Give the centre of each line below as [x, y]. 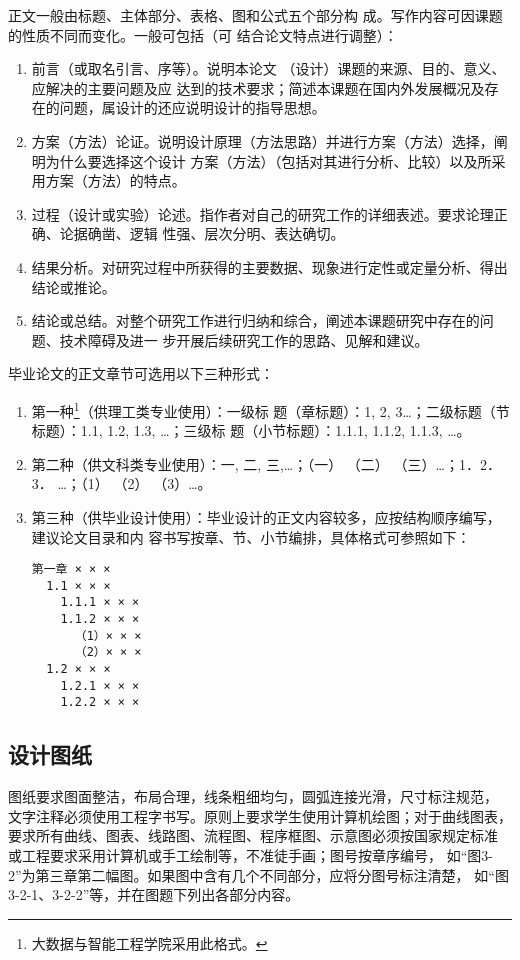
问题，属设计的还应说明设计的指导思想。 [192, 107]
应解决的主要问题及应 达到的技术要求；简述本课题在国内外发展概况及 [258, 87]
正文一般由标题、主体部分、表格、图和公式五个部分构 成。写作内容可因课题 [255, 15]
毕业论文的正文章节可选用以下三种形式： [141, 373]
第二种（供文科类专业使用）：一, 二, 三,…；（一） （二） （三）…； [245, 463]
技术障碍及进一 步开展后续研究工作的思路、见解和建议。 [244, 339]
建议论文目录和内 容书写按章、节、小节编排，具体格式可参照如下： [251, 536]
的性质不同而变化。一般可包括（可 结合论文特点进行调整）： [203, 34]
